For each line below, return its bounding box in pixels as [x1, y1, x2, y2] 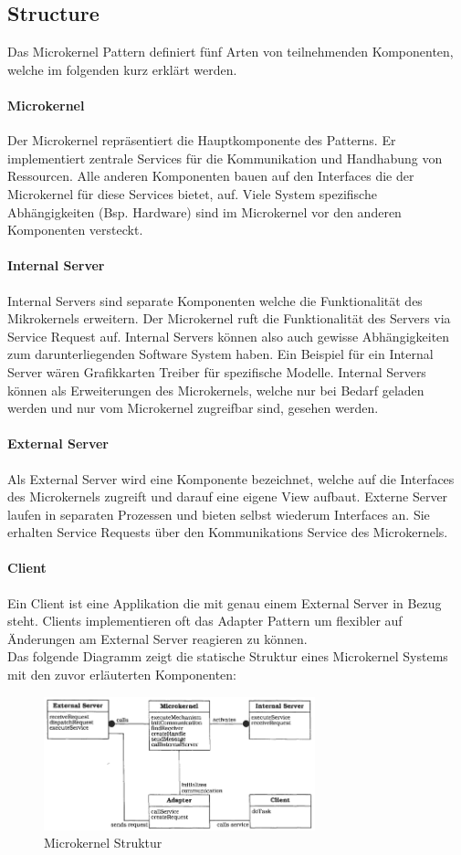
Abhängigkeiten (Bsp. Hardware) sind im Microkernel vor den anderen [7, 202, 402, 221]
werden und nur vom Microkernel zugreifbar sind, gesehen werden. [7, 398, 379, 417]
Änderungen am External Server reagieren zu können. [7, 628, 308, 648]
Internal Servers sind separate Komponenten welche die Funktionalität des [7, 290, 423, 310]
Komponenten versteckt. [7, 220, 143, 239]
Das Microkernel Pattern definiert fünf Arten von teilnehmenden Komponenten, [7, 42, 454, 61]
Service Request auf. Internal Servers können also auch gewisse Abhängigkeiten [7, 326, 450, 345]
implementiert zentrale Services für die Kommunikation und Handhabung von [7, 148, 443, 167]
